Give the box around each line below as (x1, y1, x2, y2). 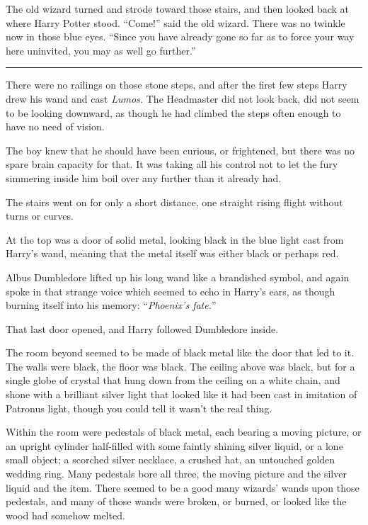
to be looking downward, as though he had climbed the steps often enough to (6, 105, 341, 120)
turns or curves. (6, 208, 74, 223)
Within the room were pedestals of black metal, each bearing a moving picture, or (6, 424, 362, 439)
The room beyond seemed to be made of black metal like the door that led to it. (6, 345, 355, 360)
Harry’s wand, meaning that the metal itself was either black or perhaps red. (6, 246, 339, 261)
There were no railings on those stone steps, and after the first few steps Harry (6, 77, 347, 92)
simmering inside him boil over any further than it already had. (6, 170, 282, 185)
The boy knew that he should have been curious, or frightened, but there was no (6, 142, 355, 157)
